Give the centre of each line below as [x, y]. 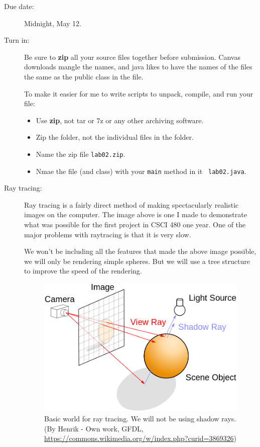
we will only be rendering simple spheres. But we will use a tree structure [137, 261]
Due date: [19, 6]
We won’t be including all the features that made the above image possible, [140, 251]
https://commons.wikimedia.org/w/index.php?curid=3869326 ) [140, 438]
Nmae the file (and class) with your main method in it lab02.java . [141, 171]
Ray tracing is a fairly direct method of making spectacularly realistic [132, 204]
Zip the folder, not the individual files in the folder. [115, 137]
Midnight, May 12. [53, 23]
